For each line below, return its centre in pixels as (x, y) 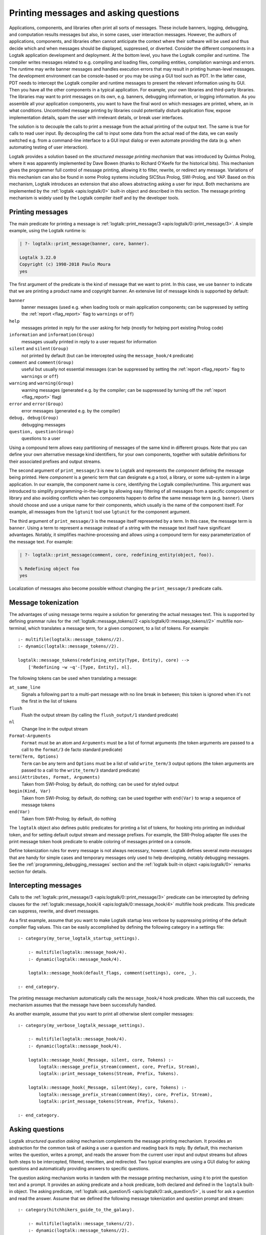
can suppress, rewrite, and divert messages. (54, 911)
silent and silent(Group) (39, 349)
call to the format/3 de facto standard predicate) (72, 749)
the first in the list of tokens (49, 701)
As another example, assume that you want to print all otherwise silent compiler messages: (101, 1014)
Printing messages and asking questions (94, 13)
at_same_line (25, 687)
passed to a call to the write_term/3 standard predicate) (81, 770)
